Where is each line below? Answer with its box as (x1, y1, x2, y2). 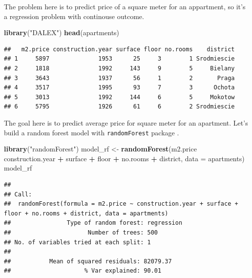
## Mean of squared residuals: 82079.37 (4, 257, 172, 265)
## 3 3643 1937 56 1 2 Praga (4, 74, 235, 82)
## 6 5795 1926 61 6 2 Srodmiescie (4, 103, 235, 110)
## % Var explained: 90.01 (4, 267, 162, 275)
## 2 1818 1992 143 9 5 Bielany (4, 64, 235, 72)
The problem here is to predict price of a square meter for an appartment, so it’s (4, 1, 246, 11)
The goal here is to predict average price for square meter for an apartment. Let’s (4, 117, 248, 128)
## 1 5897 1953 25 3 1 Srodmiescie (4, 55, 235, 63)
